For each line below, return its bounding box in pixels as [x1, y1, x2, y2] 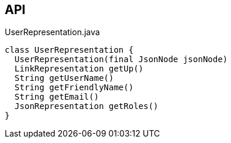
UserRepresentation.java [5, 27, 100, 38]
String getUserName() [14, 73, 114, 83]
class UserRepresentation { [5, 45, 134, 55]
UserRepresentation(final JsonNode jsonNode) [14, 55, 228, 64]
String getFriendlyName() [14, 83, 134, 93]
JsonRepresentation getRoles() [14, 101, 159, 111]
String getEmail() [14, 92, 99, 102]
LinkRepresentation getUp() [14, 64, 144, 74]
